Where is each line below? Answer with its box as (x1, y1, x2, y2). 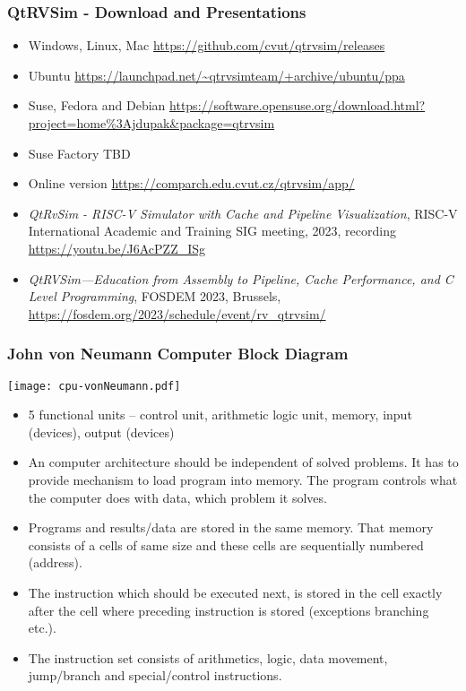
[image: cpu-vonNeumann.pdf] (7, 379, 181, 393)
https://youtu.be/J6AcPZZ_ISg (28, 238, 206, 257)
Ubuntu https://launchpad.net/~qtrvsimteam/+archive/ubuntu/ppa (28, 65, 405, 84)
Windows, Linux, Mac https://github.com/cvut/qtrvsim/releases (28, 36, 385, 55)
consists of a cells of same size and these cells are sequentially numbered (28, 535, 424, 554)
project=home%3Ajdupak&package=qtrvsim (28, 114, 275, 132)
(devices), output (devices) (28, 422, 175, 441)
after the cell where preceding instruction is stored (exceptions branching (28, 600, 429, 619)
